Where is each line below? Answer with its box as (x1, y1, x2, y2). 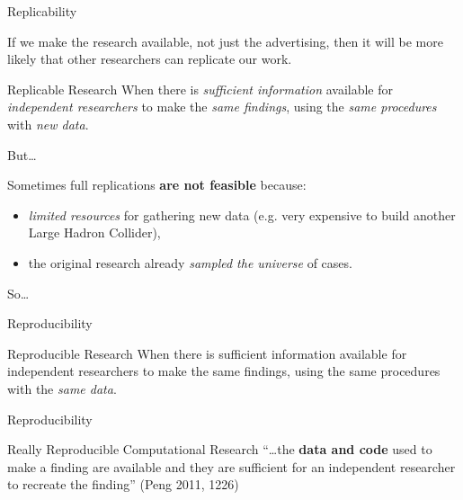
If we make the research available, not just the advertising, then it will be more (7, 31, 443, 50)
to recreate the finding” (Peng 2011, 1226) (7, 475, 239, 494)
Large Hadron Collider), (28, 223, 161, 242)
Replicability (7, 2, 77, 20)
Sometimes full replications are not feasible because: (7, 175, 307, 194)
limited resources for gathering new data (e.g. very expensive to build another (28, 205, 456, 224)
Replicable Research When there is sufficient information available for (7, 79, 394, 98)
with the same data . (7, 379, 117, 397)
